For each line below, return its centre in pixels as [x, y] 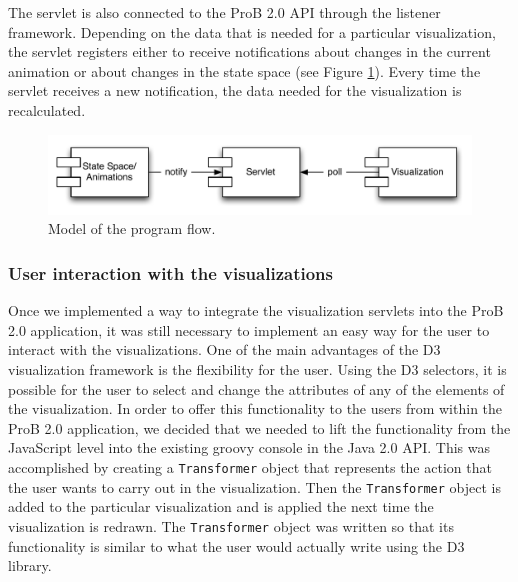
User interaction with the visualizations [170, 273]
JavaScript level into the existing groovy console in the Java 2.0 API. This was [249, 447]
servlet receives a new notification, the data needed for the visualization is [235, 90]
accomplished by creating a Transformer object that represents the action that [250, 467]
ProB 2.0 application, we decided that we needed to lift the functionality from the [259, 427]
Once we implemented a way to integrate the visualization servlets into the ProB [256, 310]
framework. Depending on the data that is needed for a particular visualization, [252, 31]
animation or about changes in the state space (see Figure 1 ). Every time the [244, 70]
